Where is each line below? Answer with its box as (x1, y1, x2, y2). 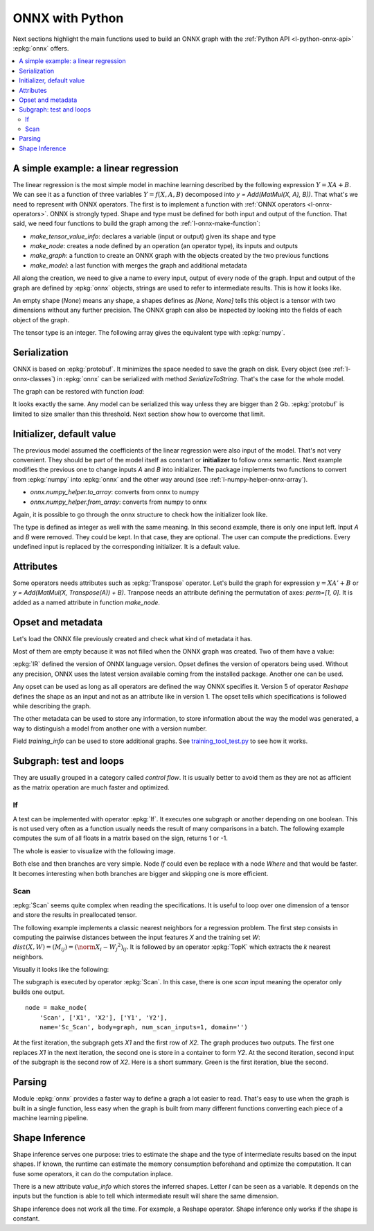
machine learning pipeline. (12, 1113, 89, 1122)
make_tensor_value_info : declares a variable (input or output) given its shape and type (30, 232, 276, 241)
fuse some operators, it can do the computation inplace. (12, 1169, 173, 1178)
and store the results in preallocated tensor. (12, 911, 137, 919)
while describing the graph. (12, 702, 91, 710)
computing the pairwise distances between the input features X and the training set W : (12, 933, 260, 941)
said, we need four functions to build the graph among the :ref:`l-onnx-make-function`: (12, 219, 261, 228)
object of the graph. (12, 315, 70, 324)
